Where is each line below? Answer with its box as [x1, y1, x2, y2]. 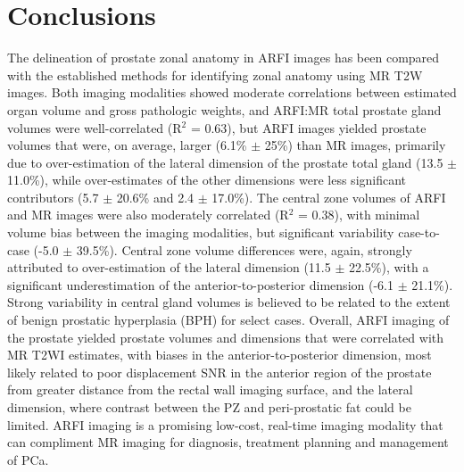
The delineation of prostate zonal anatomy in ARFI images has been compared [7, 48, 440, 67]
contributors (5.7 [7, 187, 99, 206]
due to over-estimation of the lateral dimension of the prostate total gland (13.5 [7, 153, 443, 171]
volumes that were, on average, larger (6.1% [7, 136, 247, 154]
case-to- [398, 223, 440, 242]
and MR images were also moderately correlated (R [7, 205, 289, 224]
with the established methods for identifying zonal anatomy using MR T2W [7, 65, 423, 84]
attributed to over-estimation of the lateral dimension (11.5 [7, 258, 331, 277]
